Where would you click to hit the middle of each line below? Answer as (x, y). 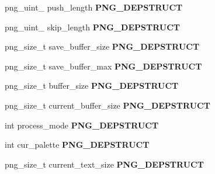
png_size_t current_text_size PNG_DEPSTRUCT (104, 164)
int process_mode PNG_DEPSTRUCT (82, 125)
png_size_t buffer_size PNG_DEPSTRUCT (92, 86)
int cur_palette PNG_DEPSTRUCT (77, 145)
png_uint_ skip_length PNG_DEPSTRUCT (92, 27)
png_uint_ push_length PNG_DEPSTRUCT (94, 7)
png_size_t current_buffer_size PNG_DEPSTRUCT (107, 105)
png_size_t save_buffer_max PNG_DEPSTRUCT (103, 66)
